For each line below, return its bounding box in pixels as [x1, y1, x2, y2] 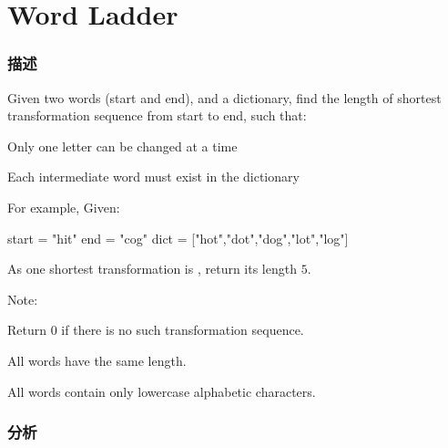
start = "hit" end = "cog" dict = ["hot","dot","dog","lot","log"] [7, 228, 349, 247]
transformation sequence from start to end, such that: [7, 106, 307, 125]
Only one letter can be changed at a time [7, 136, 238, 155]
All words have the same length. [7, 350, 187, 370]
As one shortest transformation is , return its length [7, 259, 297, 278]
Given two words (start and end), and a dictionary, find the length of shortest [7, 88, 442, 107]
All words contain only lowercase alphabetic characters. [7, 381, 316, 401]
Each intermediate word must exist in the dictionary [7, 167, 300, 186]
